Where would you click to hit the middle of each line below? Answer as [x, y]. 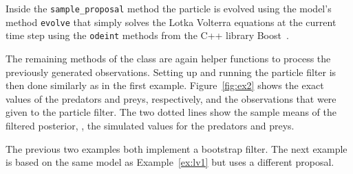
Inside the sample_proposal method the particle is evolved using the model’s [169, 8]
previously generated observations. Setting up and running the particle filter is [171, 72]
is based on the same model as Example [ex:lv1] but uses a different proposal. [170, 162]
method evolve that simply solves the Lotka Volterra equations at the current [171, 22]
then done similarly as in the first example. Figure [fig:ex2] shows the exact [165, 85]
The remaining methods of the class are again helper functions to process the [168, 58]
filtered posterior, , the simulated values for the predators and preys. [150, 125]
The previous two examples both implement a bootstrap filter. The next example [176, 148]
